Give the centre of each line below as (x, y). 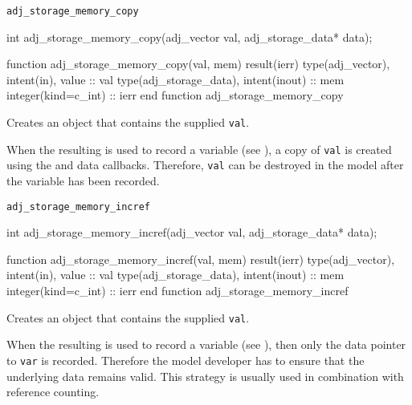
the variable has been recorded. (83, 180)
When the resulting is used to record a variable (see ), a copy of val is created (199, 149)
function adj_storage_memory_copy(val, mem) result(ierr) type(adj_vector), (198, 64)
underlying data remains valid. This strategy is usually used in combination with (205, 376)
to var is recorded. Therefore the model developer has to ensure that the (186, 360)
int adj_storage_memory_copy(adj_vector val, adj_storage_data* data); (190, 36)
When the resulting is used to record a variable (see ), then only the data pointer (206, 344)
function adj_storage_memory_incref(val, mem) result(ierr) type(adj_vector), (201, 259)
